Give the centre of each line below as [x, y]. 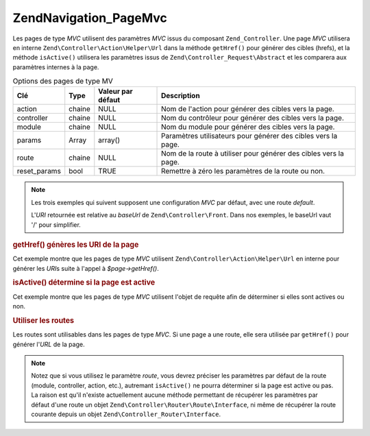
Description [181, 96]
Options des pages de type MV [63, 81]
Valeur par [115, 91]
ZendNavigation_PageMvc [90, 18]
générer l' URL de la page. [49, 344]
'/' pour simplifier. [56, 225]
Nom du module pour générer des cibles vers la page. [248, 127]
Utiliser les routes [44, 320]
